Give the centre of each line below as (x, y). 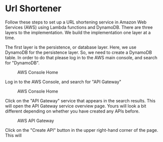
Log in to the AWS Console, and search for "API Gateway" (63, 82)
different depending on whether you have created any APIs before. (72, 111)
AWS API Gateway (36, 120)
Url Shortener (33, 9)
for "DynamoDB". (23, 63)
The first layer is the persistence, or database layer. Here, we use (71, 47)
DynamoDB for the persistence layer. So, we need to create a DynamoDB (79, 52)
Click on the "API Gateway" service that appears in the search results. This (80, 100)
